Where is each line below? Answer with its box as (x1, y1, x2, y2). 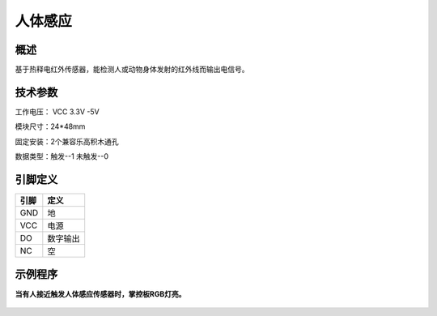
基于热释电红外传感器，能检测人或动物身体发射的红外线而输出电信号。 (15, 65, 249, 75)
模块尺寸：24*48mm (15, 122, 86, 131)
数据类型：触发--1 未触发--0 (15, 152, 109, 161)
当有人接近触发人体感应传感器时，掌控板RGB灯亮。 (15, 288, 186, 299)
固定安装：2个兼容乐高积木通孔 (15, 136, 119, 146)
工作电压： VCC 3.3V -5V (15, 106, 100, 117)
